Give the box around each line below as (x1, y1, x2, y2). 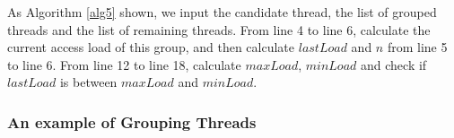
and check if (361, 55, 427, 73)
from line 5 (387, 38, 448, 56)
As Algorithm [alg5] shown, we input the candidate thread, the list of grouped (7, 3, 437, 21)
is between (59, 73, 118, 91)
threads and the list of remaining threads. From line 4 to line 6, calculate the (7, 20, 431, 39)
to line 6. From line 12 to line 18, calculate (7, 55, 241, 73)
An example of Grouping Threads (7, 110, 257, 133)
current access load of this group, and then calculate (7, 38, 295, 56)
